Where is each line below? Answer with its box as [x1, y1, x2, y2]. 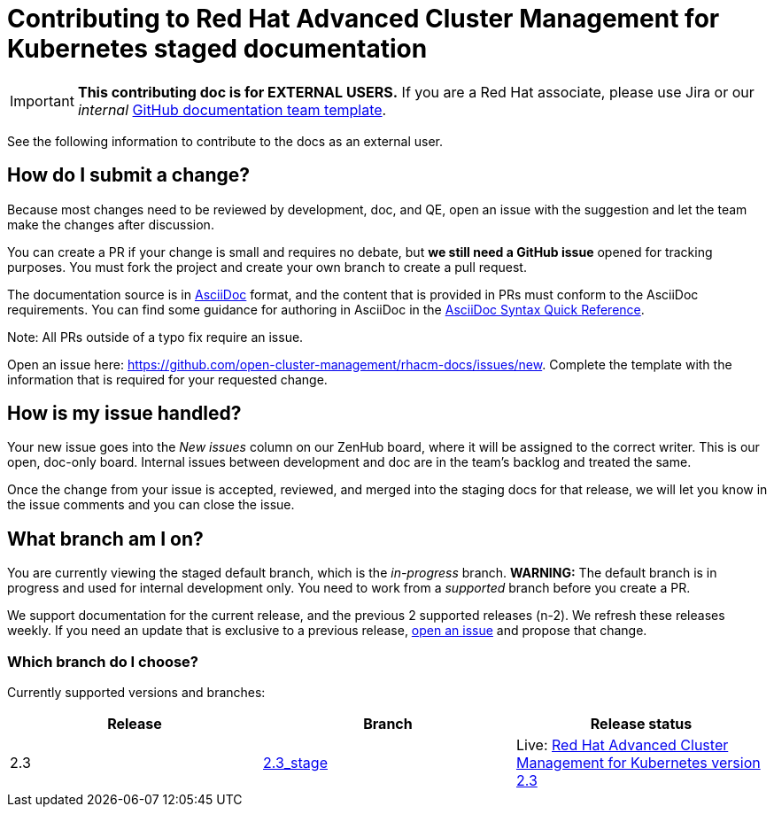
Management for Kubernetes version [515, 754, 761, 772]
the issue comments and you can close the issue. [7, 497, 295, 513]
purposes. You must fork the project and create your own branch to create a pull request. [7, 259, 527, 275]
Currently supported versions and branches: [7, 685, 266, 701]
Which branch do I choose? [7, 652, 199, 671]
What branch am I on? [7, 527, 204, 550]
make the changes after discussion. [7, 216, 214, 232]
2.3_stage [262, 754, 328, 772]
